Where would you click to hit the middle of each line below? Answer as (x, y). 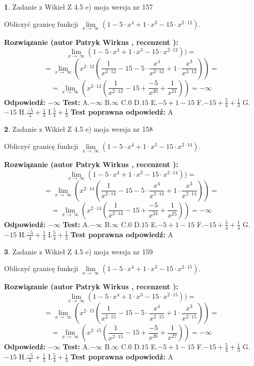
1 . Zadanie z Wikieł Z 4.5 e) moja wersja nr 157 (79, 7)
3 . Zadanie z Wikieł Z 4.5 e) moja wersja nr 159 (79, 251)
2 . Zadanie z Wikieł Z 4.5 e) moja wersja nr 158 (79, 129)
